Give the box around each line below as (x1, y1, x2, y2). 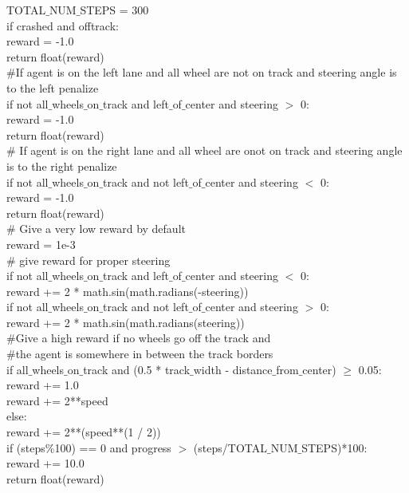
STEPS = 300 (80, 2, 149, 18)
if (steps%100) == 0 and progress (6, 439, 171, 456)
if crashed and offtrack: (6, 17, 119, 34)
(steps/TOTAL (193, 439, 267, 456)
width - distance (193, 361, 273, 377)
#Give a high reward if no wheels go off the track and (6, 329, 271, 346)
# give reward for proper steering (6, 251, 171, 268)
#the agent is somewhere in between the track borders (6, 345, 273, 362)
